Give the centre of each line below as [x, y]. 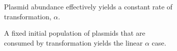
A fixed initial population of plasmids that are [75, 33]
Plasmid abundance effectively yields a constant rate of [88, 6]
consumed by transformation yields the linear [73, 42]
